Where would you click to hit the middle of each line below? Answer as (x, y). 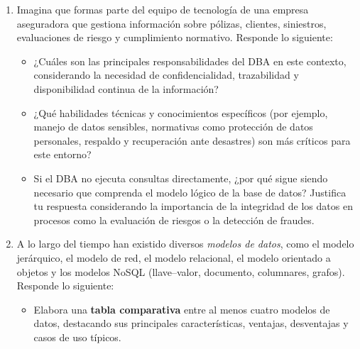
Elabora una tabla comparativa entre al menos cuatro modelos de (182, 309)
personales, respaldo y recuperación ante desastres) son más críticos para (192, 140)
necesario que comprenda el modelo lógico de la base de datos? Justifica (190, 192)
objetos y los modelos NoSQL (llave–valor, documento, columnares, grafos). (181, 271)
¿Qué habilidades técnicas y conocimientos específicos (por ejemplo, (181, 112)
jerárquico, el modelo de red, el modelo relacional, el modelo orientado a (174, 257)
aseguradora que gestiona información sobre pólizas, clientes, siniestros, (171, 23)
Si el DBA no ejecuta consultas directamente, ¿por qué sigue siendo (181, 178)
